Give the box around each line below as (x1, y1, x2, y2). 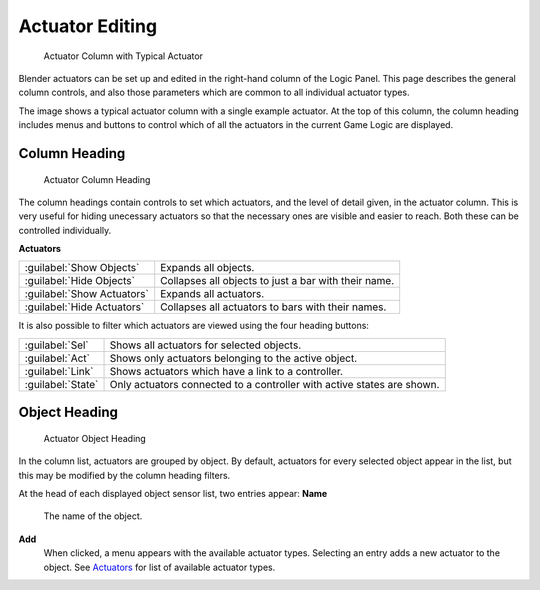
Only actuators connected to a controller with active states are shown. (109, 377, 440, 391)
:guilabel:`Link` (24, 364, 94, 378)
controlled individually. (18, 224, 112, 236)
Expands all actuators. (160, 287, 265, 301)
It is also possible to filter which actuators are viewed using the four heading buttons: (18, 320, 370, 332)
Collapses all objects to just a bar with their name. (160, 274, 395, 288)
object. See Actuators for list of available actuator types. (43, 561, 276, 573)
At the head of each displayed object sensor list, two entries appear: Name (18, 488, 328, 500)
